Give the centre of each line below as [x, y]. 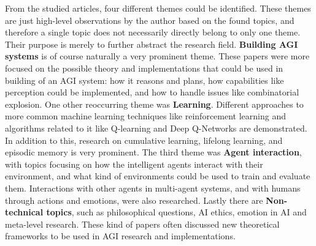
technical [24, 212]
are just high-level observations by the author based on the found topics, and [150, 20]
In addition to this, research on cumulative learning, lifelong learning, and [144, 140]
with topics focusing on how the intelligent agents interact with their [134, 164]
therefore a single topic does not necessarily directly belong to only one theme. [153, 32]
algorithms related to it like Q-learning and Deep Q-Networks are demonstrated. [156, 128]
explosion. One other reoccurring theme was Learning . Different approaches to [154, 104]
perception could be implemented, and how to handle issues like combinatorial [152, 92]
